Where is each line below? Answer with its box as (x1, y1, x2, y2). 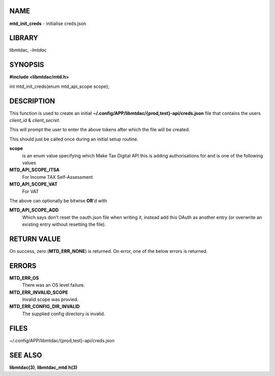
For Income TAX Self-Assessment (22, 174, 93, 180)
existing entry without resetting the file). (22, 221, 106, 227)
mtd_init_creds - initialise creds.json (9, 20, 87, 27)
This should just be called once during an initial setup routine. (9, 136, 139, 142)
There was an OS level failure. (22, 282, 85, 288)
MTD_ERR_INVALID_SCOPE (9, 289, 68, 295)
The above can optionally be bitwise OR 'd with (9, 197, 107, 204)
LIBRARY (9, 34, 38, 42)
